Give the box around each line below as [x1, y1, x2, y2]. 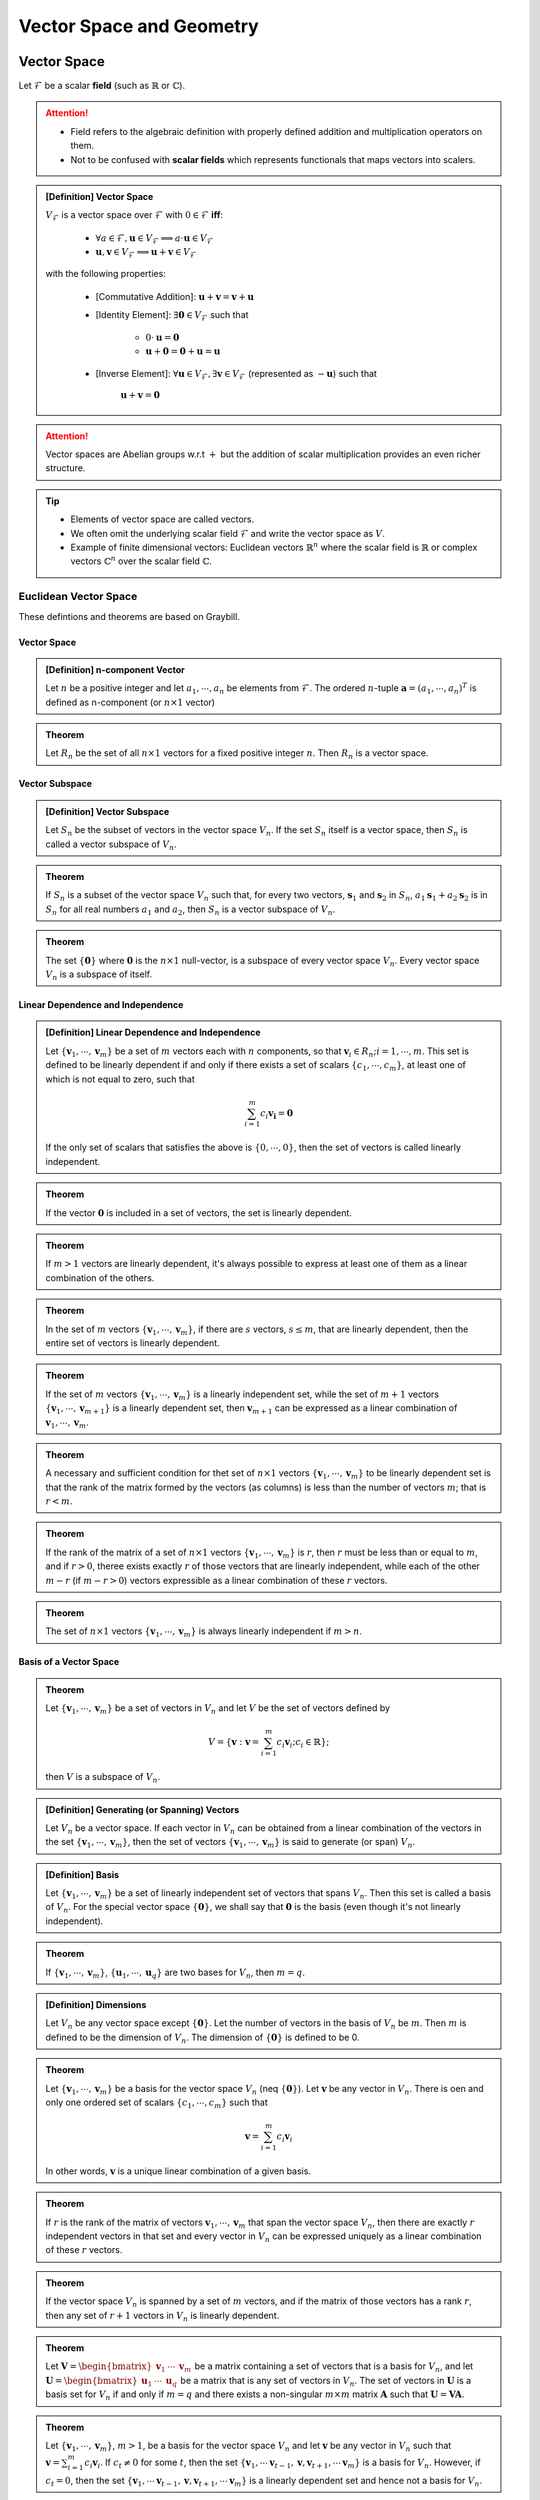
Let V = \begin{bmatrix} [45, 2360, 153, 2372]
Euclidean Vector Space [18, 590, 138, 604]
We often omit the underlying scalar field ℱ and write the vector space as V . [70, 527, 385, 539]
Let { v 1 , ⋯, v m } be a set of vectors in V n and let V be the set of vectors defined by [45, 1702, 390, 1717]
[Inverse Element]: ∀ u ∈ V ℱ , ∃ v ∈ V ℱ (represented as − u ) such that [95, 367, 377, 382]
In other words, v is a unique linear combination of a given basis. [45, 2165, 312, 2177]
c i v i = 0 [260, 1107, 294, 1121]
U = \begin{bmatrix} [45, 2375, 139, 2386]
